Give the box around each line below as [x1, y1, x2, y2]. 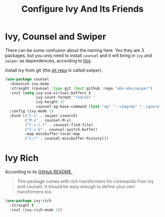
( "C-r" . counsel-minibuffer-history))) [25, 136, 109, 141]
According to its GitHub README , [5, 169, 73, 175]
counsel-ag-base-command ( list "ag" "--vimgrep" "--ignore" [36, 104, 162, 109]
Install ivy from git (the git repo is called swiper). [5, 67, 103, 73]
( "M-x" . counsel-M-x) [25, 118, 71, 123]
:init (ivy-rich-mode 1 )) [9, 207, 63, 212]
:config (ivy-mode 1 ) [9, 109, 54, 114]
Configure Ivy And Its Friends [21, 3, 144, 15]
